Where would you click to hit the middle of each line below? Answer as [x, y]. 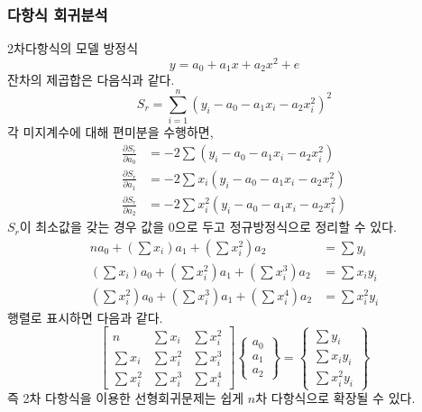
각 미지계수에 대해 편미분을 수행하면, [110, 132]
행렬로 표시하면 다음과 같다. [85, 317]
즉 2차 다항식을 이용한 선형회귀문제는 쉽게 [126, 398]
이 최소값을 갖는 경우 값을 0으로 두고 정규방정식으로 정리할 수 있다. [208, 227]
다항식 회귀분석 [58, 14]
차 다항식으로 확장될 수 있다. [335, 398]
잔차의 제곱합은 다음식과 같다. [91, 80]
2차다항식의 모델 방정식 [73, 48]
